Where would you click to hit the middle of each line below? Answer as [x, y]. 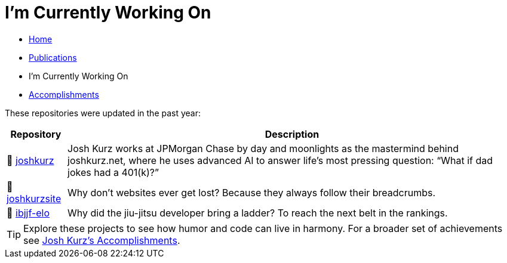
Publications [53, 57]
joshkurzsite [34, 198]
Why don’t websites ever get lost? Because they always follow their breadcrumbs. [252, 192]
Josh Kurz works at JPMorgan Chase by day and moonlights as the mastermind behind [263, 148]
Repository [36, 134]
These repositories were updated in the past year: [103, 113]
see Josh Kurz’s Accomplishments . [102, 240]
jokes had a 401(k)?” [113, 172]
